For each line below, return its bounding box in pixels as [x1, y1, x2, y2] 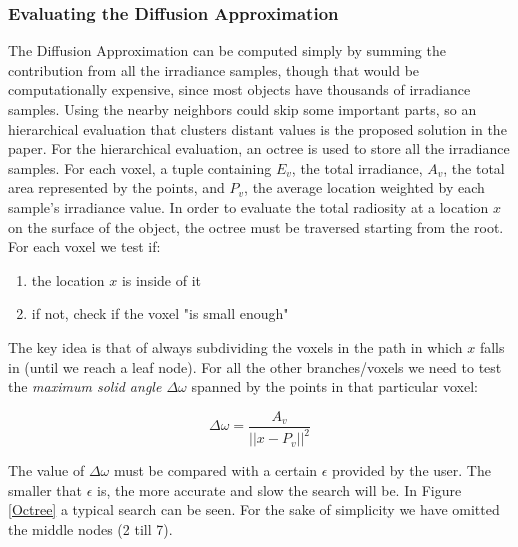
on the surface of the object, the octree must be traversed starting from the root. [8, 216, 504, 237]
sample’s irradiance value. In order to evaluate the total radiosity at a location [8, 196, 489, 217]
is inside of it [121, 269, 201, 290]
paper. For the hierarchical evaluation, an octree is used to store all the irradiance [8, 138, 510, 159]
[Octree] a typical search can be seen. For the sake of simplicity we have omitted [8, 499, 500, 520]
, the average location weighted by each [244, 177, 485, 198]
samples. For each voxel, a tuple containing [8, 157, 272, 178]
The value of [8, 460, 85, 481]
